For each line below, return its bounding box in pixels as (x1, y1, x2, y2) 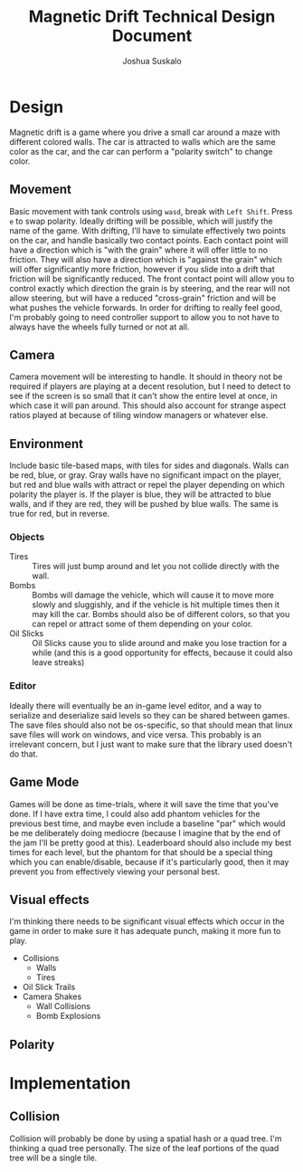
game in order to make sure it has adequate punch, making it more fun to (9, 926, 281, 937)
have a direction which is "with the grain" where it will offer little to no (9, 244, 269, 255)
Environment (9, 436, 84, 452)
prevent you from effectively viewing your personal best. (9, 866, 221, 877)
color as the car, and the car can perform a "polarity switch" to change (9, 146, 273, 157)
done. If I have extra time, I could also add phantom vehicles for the (9, 808, 260, 819)
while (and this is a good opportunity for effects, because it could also (32, 647, 293, 658)
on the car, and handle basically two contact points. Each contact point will (9, 234, 289, 245)
